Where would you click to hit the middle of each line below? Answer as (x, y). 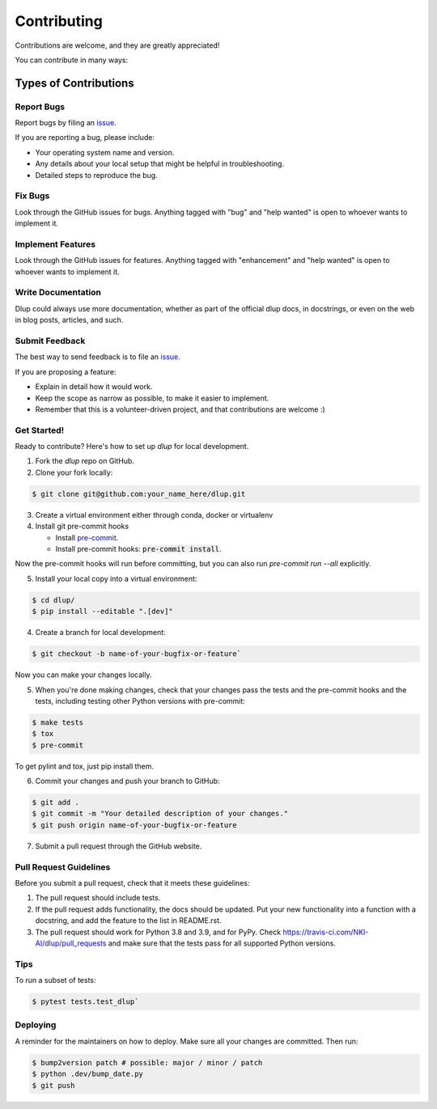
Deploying (36, 1025)
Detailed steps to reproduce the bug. (96, 175)
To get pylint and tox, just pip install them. (84, 766)
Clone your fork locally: (74, 472)
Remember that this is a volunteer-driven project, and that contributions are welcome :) (180, 409)
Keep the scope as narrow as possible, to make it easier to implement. (152, 398)
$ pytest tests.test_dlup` (85, 1002)
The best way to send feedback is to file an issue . (98, 357)
